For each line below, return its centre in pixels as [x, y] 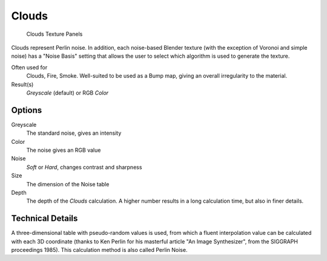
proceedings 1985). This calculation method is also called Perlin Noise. [99, 250]
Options [27, 110]
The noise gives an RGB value [64, 150]
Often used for [29, 67]
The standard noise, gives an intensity [74, 133]
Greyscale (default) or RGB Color [68, 93]
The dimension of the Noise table [68, 184]
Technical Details [45, 219]
